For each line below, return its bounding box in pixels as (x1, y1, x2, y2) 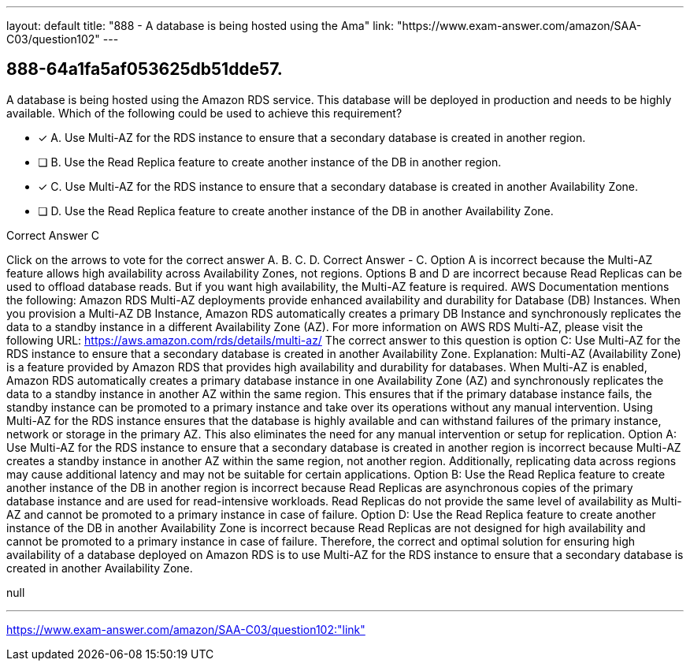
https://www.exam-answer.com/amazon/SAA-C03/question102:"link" (6, 622, 365, 636)
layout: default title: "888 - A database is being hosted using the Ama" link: (6, 19, 394, 32)
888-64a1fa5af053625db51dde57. (6, 59, 283, 80)
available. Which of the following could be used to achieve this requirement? (6, 106, 402, 120)
